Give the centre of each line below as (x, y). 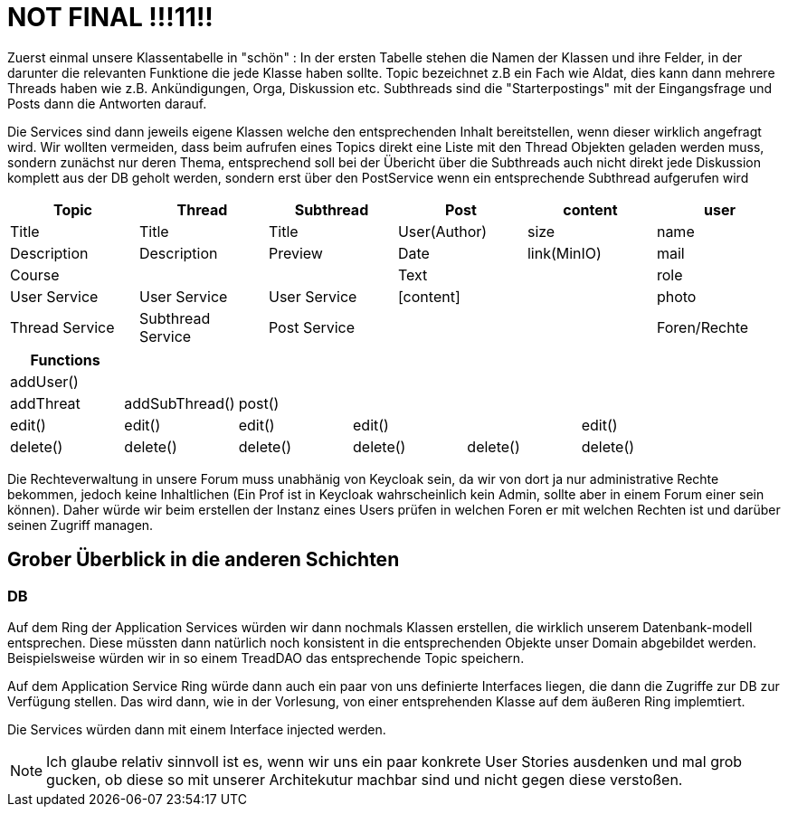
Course (35, 274)
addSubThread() (180, 403)
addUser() (44, 381)
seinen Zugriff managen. (81, 525)
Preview (295, 253)
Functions (65, 360)
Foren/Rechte (703, 327)
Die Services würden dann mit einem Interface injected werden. (197, 729)
